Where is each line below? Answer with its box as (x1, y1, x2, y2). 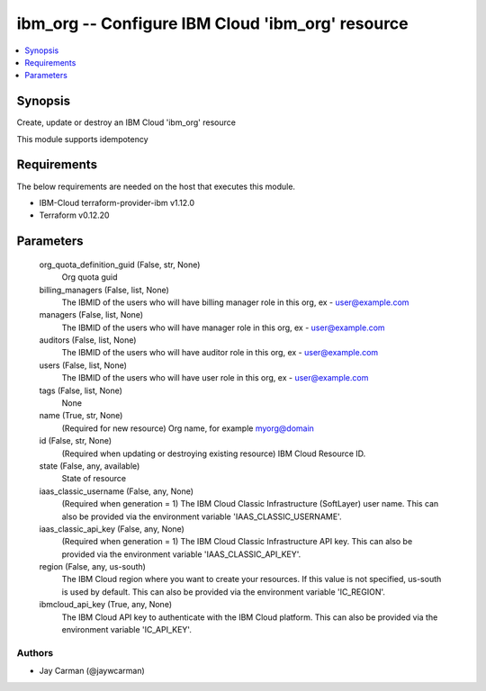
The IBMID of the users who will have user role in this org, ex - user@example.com (61, 372, 369, 383)
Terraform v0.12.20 (39, 210, 110, 220)
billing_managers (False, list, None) (39, 284, 170, 295)
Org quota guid (61, 272, 118, 283)
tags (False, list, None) (39, 385, 123, 396)
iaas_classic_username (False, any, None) (39, 486, 193, 497)
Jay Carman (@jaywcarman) (39, 666, 146, 677)
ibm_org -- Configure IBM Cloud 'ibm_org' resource (16, 13, 409, 33)
